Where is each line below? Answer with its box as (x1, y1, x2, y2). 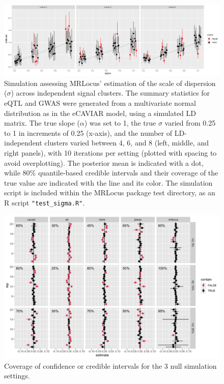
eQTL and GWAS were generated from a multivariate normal (4, 97, 196, 108)
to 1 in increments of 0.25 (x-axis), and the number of (4, 127, 173, 138)
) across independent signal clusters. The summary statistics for (11, 87, 210, 98)
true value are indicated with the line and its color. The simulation (4, 177, 213, 188)
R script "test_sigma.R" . (4, 197, 85, 208)
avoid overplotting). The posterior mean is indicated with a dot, (4, 157, 204, 168)
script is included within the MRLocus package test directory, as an (4, 187, 215, 198)
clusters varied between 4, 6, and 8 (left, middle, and (44, 137, 209, 148)
